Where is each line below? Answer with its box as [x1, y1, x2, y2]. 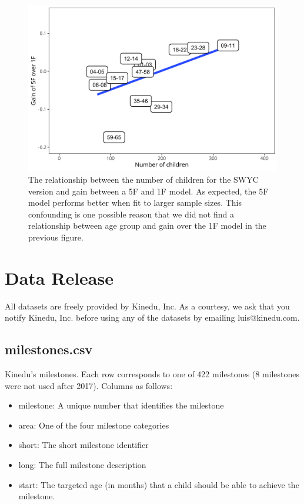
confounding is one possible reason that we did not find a [28, 207, 234, 220]
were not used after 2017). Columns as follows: [5, 379, 173, 391]
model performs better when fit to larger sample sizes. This [28, 196, 242, 209]
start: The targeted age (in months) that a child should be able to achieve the [18, 478, 299, 490]
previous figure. [28, 230, 83, 243]
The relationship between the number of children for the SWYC [28, 173, 259, 185]
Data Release [5, 265, 113, 289]
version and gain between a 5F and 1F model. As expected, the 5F [28, 185, 269, 197]
